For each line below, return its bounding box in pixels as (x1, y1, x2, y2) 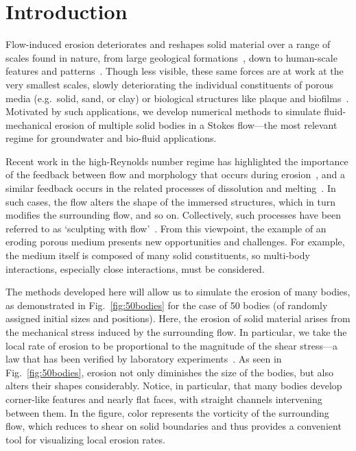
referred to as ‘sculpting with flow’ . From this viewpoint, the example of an (5, 221, 327, 235)
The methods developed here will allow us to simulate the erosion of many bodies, (5, 284, 351, 299)
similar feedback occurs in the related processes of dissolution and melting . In (5, 181, 336, 195)
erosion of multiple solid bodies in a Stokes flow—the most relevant (54, 117, 337, 132)
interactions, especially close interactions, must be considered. (5, 261, 265, 276)
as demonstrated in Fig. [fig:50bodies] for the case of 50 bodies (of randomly (5, 297, 328, 312)
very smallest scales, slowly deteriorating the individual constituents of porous (5, 77, 333, 91)
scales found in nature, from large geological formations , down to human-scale (5, 50, 337, 64)
